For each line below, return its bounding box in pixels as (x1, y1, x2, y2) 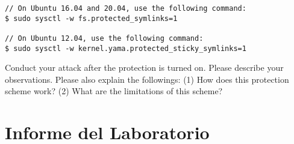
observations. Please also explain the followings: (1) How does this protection (5, 73, 289, 85)
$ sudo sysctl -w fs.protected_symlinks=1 (5, 14, 178, 23)
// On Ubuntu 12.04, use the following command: (5, 34, 204, 43)
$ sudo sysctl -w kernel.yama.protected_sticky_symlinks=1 (5, 44, 246, 53)
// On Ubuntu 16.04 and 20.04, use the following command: (5, 4, 246, 13)
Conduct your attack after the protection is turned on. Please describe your (5, 61, 284, 74)
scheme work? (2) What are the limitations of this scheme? (5, 85, 223, 97)
